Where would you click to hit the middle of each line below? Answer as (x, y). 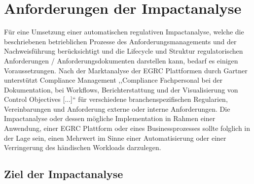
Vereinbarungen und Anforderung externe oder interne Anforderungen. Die (117, 108)
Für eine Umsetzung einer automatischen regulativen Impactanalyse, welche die (124, 32)
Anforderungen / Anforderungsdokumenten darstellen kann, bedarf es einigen (121, 60)
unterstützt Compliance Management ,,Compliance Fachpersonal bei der (113, 80)
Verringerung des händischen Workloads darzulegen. (83, 147)
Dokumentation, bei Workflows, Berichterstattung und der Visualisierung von (121, 89)
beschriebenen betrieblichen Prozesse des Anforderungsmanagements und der (120, 41)
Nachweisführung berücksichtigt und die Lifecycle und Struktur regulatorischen (124, 51)
